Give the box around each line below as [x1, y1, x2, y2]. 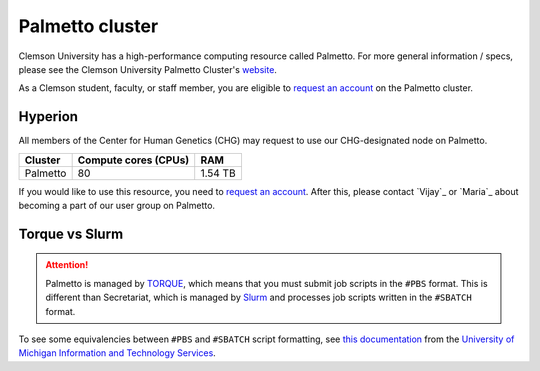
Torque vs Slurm [18, 225, 124, 242]
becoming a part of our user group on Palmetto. [18, 200, 215, 212]
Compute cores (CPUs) [77, 153, 190, 167]
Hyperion [18, 108, 79, 125]
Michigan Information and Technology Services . [18, 347, 217, 359]
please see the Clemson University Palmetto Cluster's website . [18, 63, 277, 75]
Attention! [45, 259, 89, 271]
